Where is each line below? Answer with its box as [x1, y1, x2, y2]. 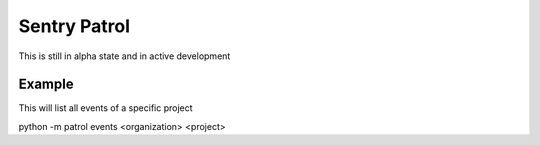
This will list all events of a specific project [18, 102, 194, 114]
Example [18, 76, 74, 93]
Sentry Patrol [18, 15, 130, 37]
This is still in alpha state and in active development [18, 50, 231, 62]
